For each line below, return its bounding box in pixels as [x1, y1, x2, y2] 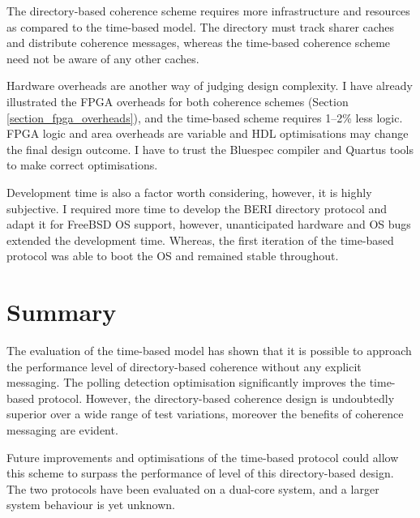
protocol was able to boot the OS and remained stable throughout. [6, 247, 339, 264]
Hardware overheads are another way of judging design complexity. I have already [6, 77, 413, 94]
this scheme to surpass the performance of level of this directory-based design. [6, 464, 394, 482]
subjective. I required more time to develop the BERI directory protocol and [6, 199, 388, 216]
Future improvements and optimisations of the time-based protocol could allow [6, 448, 399, 465]
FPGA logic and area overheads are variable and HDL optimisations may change [6, 125, 409, 142]
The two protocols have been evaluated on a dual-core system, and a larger [6, 480, 379, 497]
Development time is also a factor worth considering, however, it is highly [6, 183, 372, 200]
